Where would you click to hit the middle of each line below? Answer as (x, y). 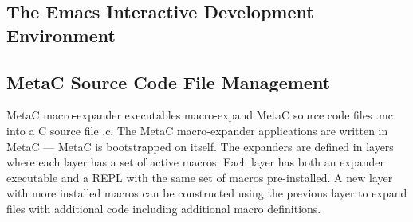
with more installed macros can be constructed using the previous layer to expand (207, 193)
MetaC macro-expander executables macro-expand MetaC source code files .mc (200, 115)
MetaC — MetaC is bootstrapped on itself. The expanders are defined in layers (200, 146)
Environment (61, 35)
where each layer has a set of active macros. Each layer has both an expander (195, 162)
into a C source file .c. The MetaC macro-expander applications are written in (197, 130)
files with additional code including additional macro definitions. (164, 208)
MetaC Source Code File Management (169, 82)
